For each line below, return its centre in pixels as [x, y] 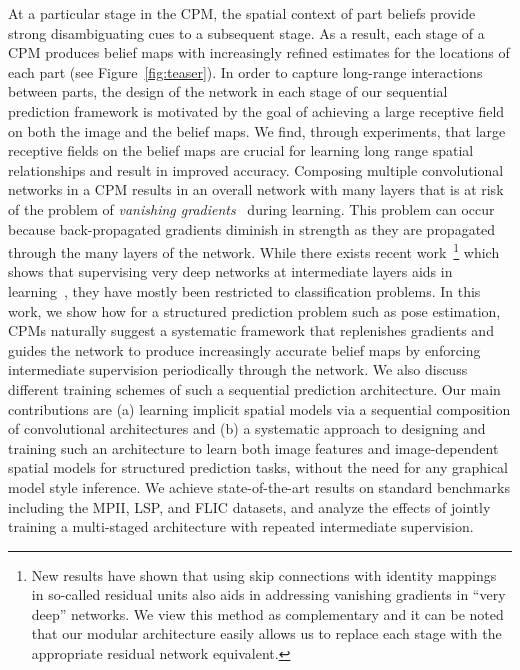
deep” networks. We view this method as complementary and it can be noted [267, 613]
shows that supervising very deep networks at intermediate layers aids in [230, 271]
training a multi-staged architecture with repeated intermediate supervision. [241, 526]
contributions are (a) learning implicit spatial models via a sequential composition [259, 408]
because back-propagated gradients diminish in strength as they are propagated [252, 228]
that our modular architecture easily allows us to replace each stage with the [266, 633]
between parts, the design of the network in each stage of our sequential [228, 91]
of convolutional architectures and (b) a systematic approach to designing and [247, 428]
